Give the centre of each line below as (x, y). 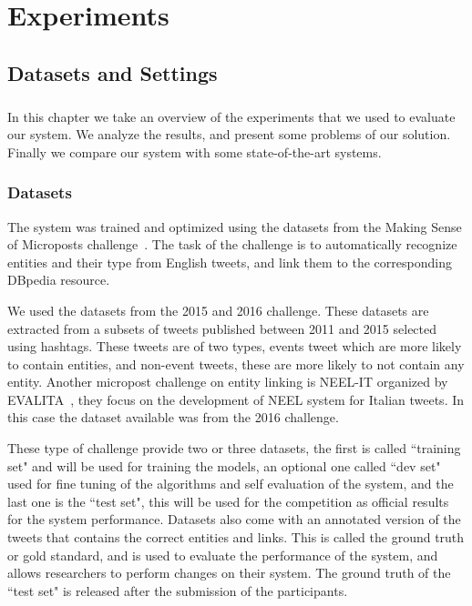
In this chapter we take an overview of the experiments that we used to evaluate (231, 116)
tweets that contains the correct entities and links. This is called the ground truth (236, 537)
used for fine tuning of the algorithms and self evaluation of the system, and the (231, 484)
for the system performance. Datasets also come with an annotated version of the (234, 519)
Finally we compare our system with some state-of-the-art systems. (195, 151)
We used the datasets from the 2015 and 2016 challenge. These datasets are (218, 310)
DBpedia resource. (59, 280)
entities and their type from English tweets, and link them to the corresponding (230, 262)
